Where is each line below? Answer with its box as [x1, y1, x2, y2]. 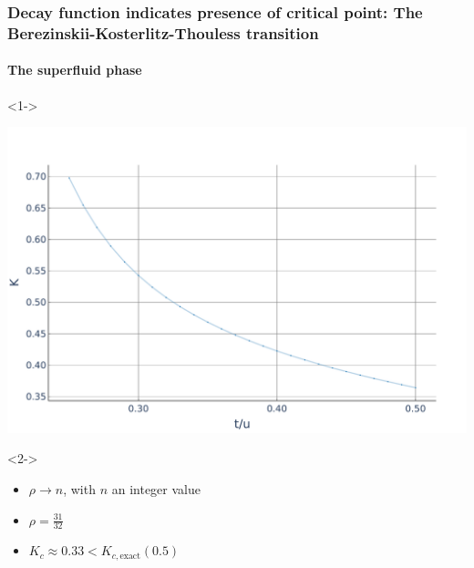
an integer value [111, 480, 201, 499]
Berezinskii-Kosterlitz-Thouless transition [7, 21, 319, 44]
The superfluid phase [7, 60, 142, 79]
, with [63, 480, 96, 499]
